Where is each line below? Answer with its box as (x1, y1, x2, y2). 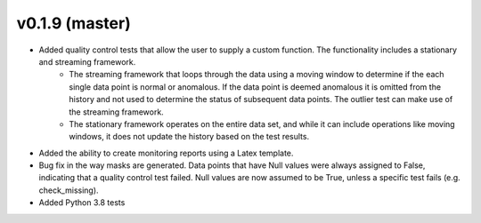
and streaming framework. (38, 56, 136, 67)
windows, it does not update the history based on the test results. (69, 131, 310, 142)
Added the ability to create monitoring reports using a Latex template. (38, 147, 294, 158)
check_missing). (38, 185, 99, 195)
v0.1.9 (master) (16, 13, 131, 33)
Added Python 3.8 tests (38, 197, 126, 208)
